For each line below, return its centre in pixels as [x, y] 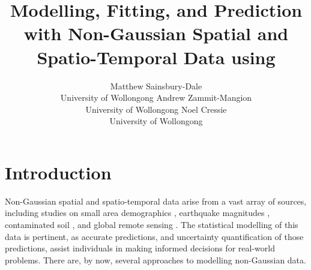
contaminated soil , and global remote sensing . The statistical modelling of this [152, 224]
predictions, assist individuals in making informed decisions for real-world [140, 248]
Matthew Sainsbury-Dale [156, 85]
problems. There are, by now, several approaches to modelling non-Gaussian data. [155, 259]
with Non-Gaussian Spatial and [156, 33]
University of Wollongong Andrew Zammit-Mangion [156, 97]
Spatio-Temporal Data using [156, 57]
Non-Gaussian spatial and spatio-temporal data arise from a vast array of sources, [156, 201]
